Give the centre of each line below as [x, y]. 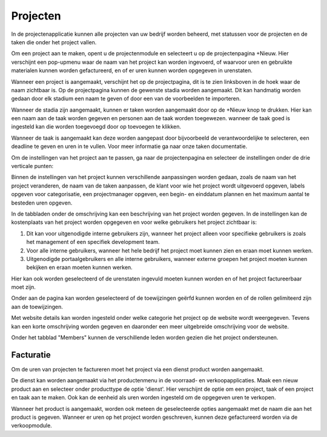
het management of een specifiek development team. [93, 242]
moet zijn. [24, 287]
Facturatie [31, 355]
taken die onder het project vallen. [54, 42]
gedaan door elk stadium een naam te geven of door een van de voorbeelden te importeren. [126, 99]
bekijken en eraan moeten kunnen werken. [79, 268]
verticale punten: [32, 166]
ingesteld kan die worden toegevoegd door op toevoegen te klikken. [96, 127]
